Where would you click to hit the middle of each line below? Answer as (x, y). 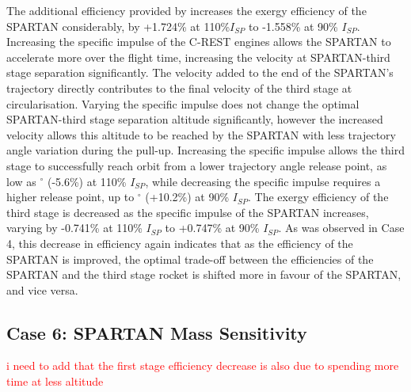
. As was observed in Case (341, 228)
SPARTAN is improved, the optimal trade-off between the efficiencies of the (190, 259)
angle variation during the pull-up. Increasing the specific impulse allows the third (205, 150)
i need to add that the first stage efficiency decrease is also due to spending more (203, 365)
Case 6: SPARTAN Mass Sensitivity (157, 332)
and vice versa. (42, 289)
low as (21, 181)
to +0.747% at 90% (212, 228)
